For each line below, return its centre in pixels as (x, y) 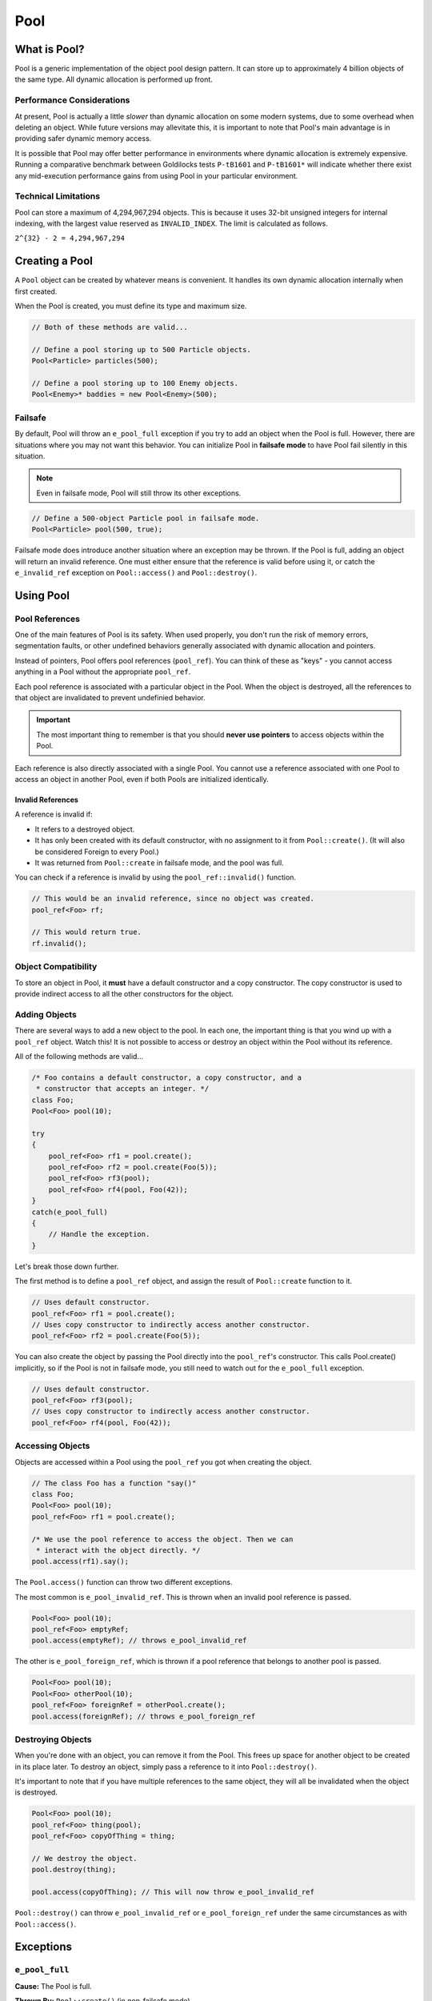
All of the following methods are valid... (79, 1056)
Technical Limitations (57, 196)
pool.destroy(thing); (74, 1870)
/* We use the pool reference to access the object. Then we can (162, 1539)
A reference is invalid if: (54, 814)
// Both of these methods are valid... (110, 327)
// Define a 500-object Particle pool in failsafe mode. (146, 518)
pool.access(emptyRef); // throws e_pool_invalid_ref (139, 1640)
